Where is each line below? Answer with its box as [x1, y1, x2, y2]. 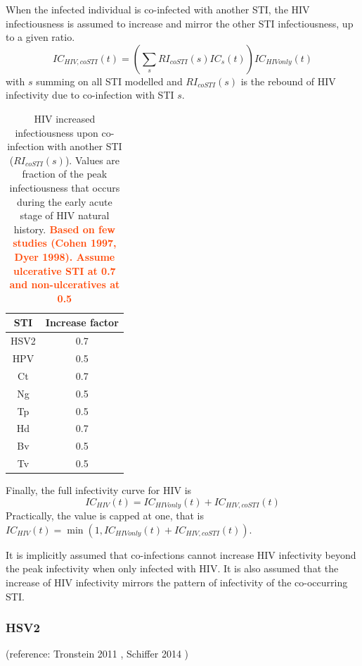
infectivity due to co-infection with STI [6, 87, 174, 102]
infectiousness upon [15, 125, 98, 140]
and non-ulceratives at [9, 277, 120, 292]
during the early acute [16, 194, 112, 209]
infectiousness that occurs [9, 180, 120, 195]
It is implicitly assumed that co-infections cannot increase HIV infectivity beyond [6, 547, 356, 562]
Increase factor [45, 315, 119, 330]
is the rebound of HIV [240, 73, 336, 88]
